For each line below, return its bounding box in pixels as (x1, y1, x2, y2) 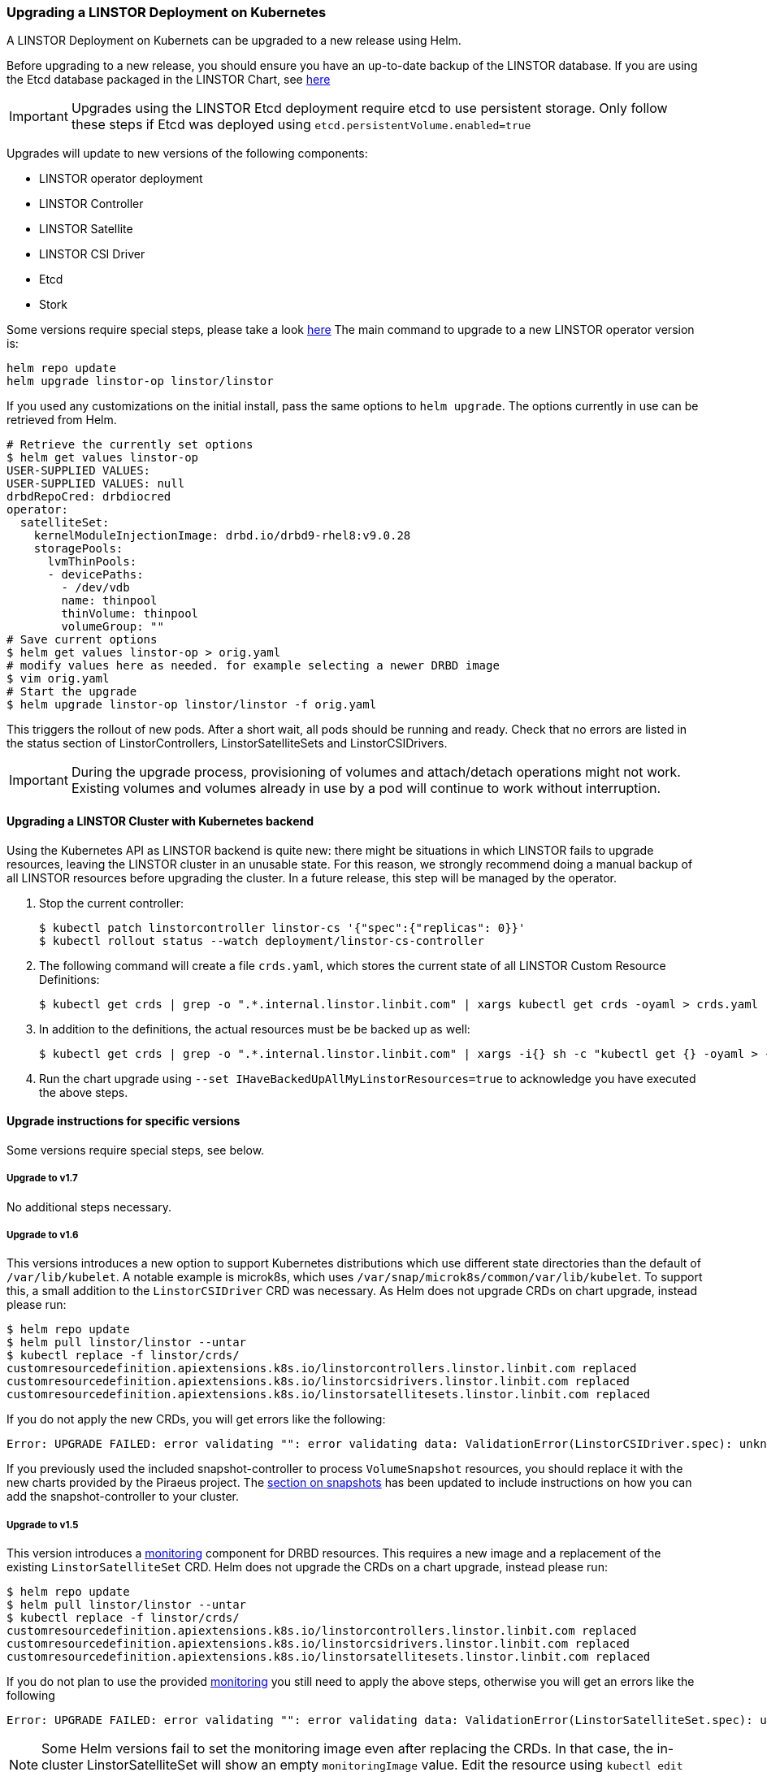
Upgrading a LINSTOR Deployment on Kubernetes (6, 4, 327, 20)
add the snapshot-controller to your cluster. (6, 1489, 239, 1504)
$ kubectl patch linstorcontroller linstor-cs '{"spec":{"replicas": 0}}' (39, 921, 526, 934)
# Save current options (6, 633, 158, 647)
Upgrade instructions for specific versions (6, 1114, 240, 1129)
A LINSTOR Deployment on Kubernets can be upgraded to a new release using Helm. (6, 33, 461, 48)
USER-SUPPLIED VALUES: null (6, 477, 185, 491)
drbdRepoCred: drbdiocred (6, 490, 171, 504)
